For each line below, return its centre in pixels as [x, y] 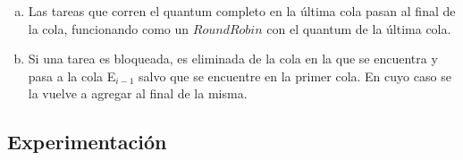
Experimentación [87, 142]
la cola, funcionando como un [109, 28]
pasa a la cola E [72, 76]
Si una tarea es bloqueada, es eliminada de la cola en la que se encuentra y [233, 59]
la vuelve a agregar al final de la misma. [138, 93]
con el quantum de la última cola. [359, 28]
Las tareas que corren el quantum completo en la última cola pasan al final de [242, 11]
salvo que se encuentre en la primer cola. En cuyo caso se [295, 76]
